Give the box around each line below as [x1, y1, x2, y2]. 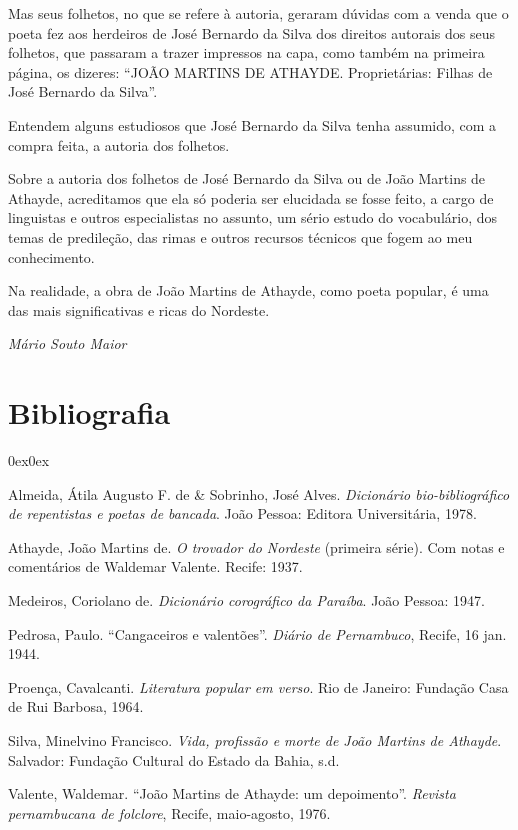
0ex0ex [8, 450, 50, 471]
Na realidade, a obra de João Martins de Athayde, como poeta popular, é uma [8, 280, 489, 301]
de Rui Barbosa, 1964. [8, 696, 144, 717]
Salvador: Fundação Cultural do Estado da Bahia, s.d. [8, 749, 340, 770]
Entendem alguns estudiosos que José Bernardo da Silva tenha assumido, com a [8, 114, 497, 135]
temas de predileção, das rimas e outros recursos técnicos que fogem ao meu [8, 226, 473, 247]
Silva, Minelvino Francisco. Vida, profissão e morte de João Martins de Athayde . [8, 729, 502, 750]
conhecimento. [8, 246, 95, 267]
